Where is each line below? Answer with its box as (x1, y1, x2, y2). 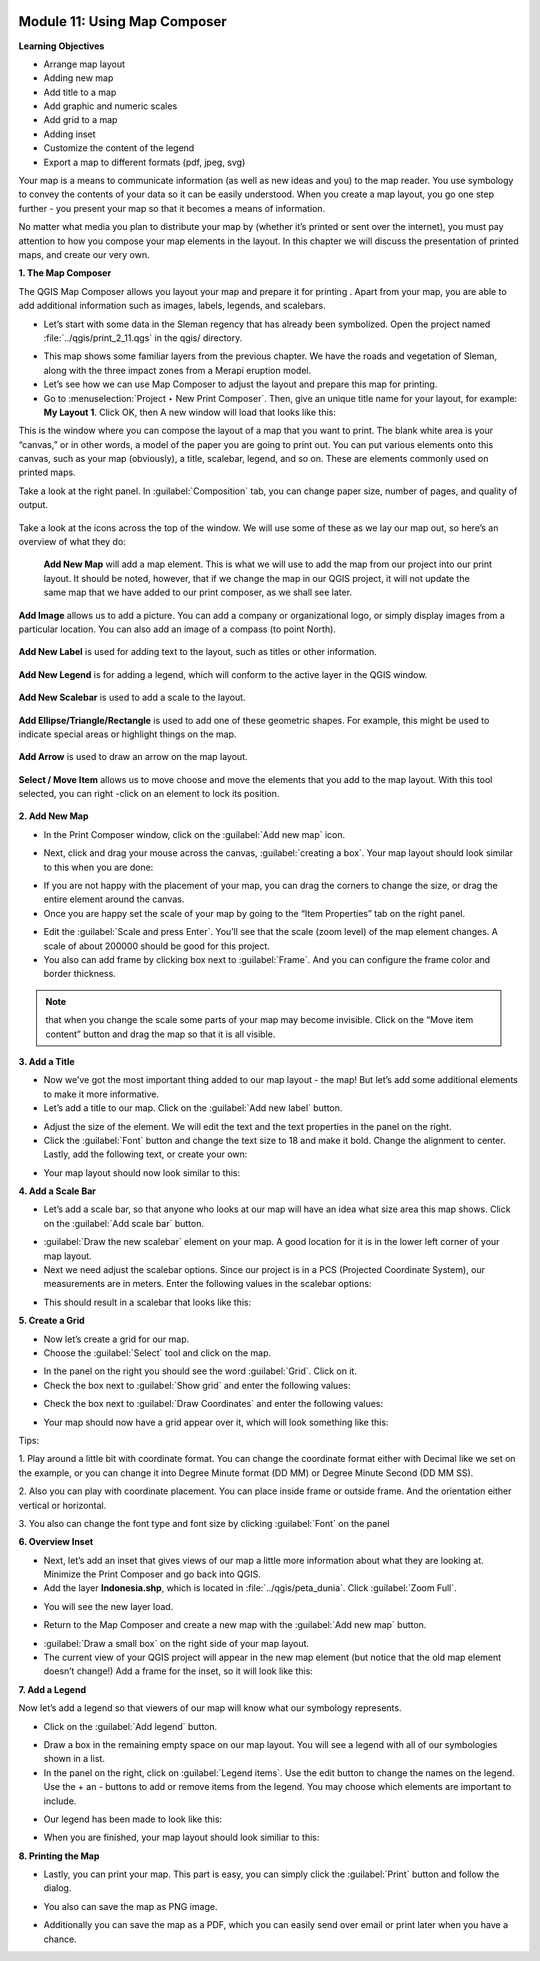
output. (18, 499, 49, 511)
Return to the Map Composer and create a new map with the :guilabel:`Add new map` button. (43, 1619, 427, 1631)
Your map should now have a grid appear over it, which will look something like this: (43, 1416, 389, 1428)
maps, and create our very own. (18, 248, 150, 260)
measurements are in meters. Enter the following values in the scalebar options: (43, 1278, 372, 1290)
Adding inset (43, 128, 96, 140)
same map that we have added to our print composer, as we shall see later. (43, 586, 353, 599)
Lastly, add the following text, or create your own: (43, 1148, 248, 1160)
